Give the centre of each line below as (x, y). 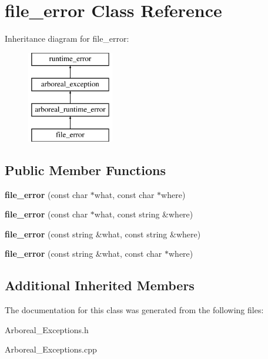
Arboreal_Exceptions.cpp (51, 349)
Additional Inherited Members (100, 285)
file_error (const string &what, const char (83, 254)
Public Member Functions (85, 170)
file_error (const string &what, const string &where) (103, 234)
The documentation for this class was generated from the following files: (134, 310)
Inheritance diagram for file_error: (67, 38)
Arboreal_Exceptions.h (47, 329)
